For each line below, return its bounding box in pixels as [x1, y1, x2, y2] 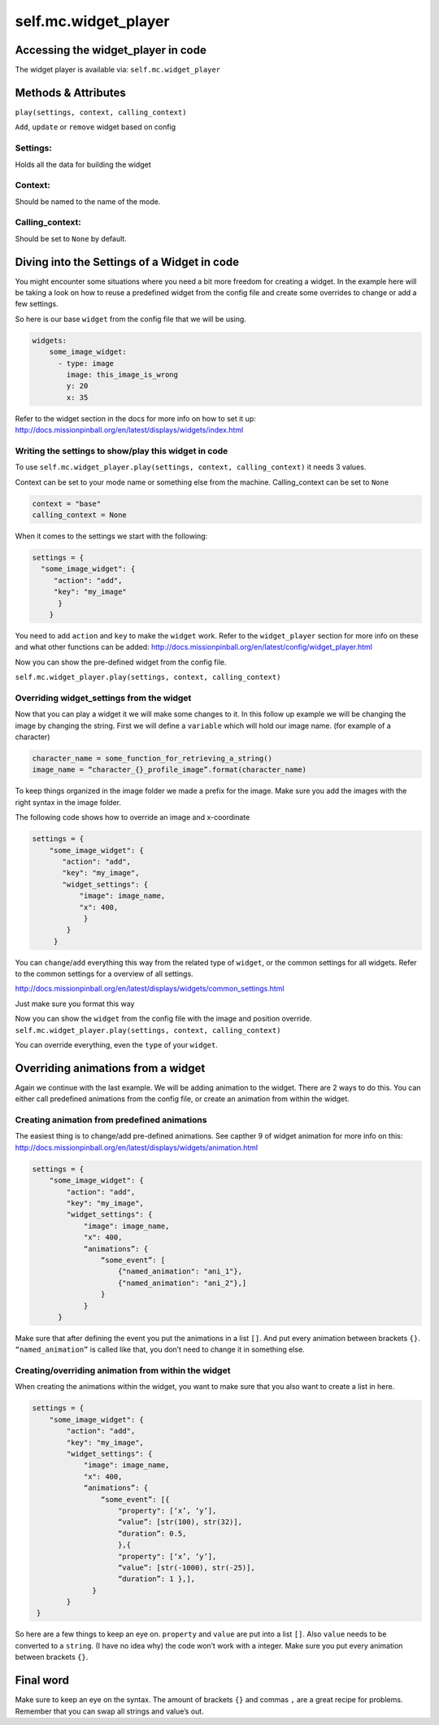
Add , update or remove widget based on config [15, 122, 176, 132]
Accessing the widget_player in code [15, 43, 206, 57]
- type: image [58, 359, 114, 368]
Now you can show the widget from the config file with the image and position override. [15, 1013, 312, 1024]
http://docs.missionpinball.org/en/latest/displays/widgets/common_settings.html [15, 984, 285, 994]
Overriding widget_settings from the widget [15, 692, 192, 704]
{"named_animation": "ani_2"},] [118, 1278, 247, 1287]
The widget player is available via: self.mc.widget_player [15, 65, 221, 75]
